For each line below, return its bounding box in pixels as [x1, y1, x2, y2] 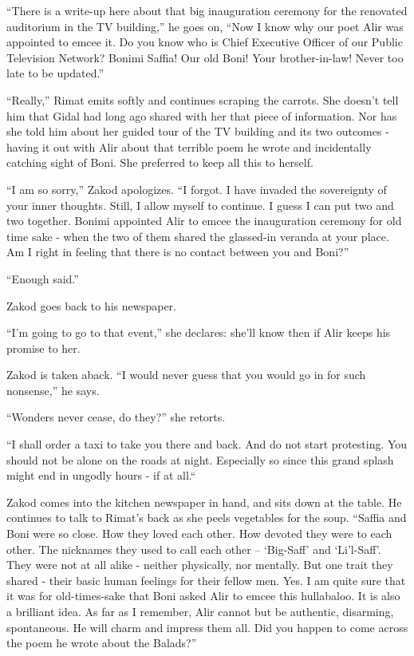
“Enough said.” [6, 270, 79, 287]
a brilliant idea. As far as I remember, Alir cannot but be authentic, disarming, [6, 603, 394, 619]
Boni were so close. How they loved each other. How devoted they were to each [6, 525, 392, 542]
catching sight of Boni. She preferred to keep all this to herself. [6, 154, 313, 171]
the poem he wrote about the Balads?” [6, 634, 197, 651]
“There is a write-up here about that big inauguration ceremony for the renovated [6, 2, 408, 18]
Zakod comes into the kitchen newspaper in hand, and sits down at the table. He [6, 493, 402, 510]
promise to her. [6, 339, 81, 356]
